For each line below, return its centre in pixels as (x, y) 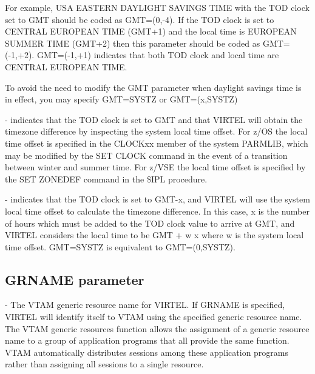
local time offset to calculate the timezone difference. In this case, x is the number (157, 211)
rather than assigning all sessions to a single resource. (104, 364)
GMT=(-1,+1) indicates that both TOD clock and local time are (158, 55)
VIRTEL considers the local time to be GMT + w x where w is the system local (154, 235)
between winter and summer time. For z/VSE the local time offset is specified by (155, 167)
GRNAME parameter (75, 279)
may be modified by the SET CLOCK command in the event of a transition (146, 155)
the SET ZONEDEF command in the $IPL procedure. (106, 179)
